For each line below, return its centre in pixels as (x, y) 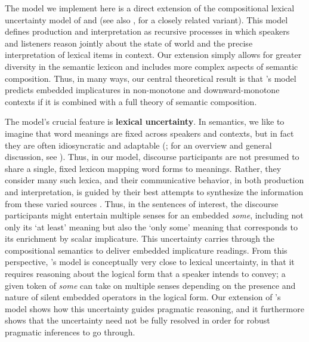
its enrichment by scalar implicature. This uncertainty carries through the (140, 238)
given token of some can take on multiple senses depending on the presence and (150, 285)
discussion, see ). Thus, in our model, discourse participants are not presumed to (152, 157)
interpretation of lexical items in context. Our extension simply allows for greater (153, 55)
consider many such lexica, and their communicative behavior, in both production (154, 180)
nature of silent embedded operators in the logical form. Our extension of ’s (143, 297)
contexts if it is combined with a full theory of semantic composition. (131, 101)
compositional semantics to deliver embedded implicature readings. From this (146, 250)
